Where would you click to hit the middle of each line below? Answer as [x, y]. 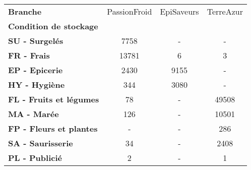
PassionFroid [130, 11]
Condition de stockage [53, 26]
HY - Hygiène [37, 84]
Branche [25, 11]
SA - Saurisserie [41, 143]
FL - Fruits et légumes [54, 99]
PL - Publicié [35, 158]
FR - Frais [29, 55]
